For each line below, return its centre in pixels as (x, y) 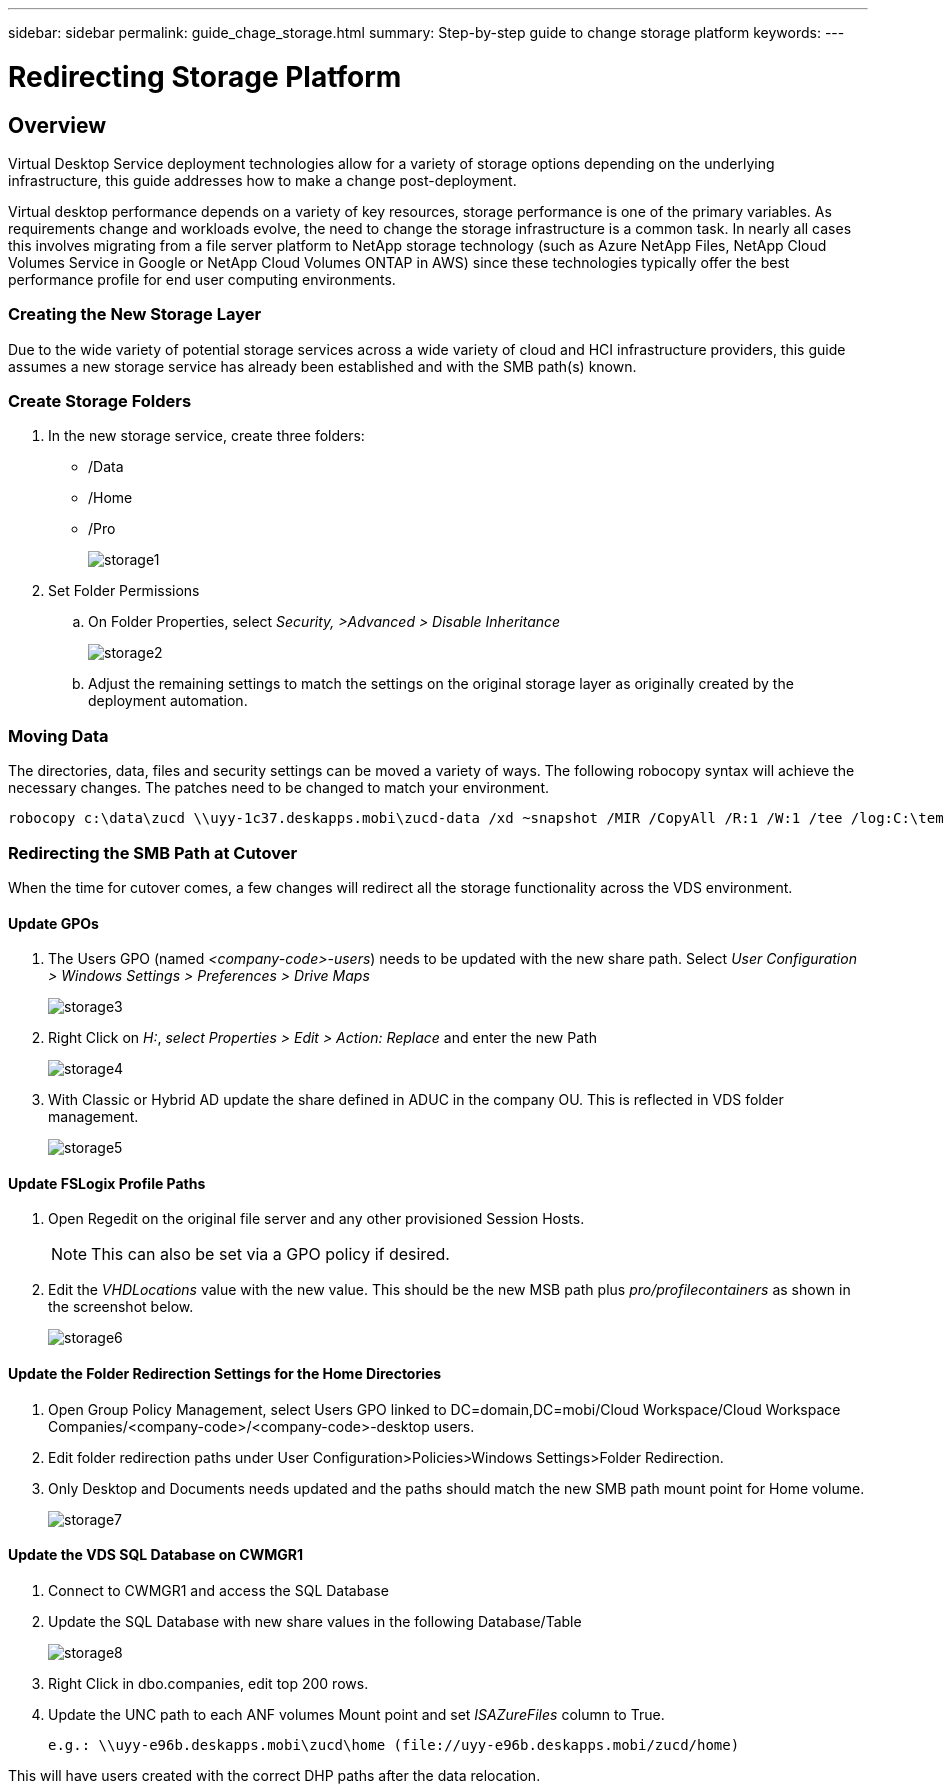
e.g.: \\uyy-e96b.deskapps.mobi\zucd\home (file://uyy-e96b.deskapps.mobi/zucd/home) (394, 1744)
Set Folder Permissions (124, 591)
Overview (57, 125)
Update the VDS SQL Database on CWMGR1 (155, 1555)
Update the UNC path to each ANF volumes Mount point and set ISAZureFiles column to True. (356, 1714)
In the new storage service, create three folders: (206, 436)
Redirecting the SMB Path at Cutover (153, 852)
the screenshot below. (121, 1307)
